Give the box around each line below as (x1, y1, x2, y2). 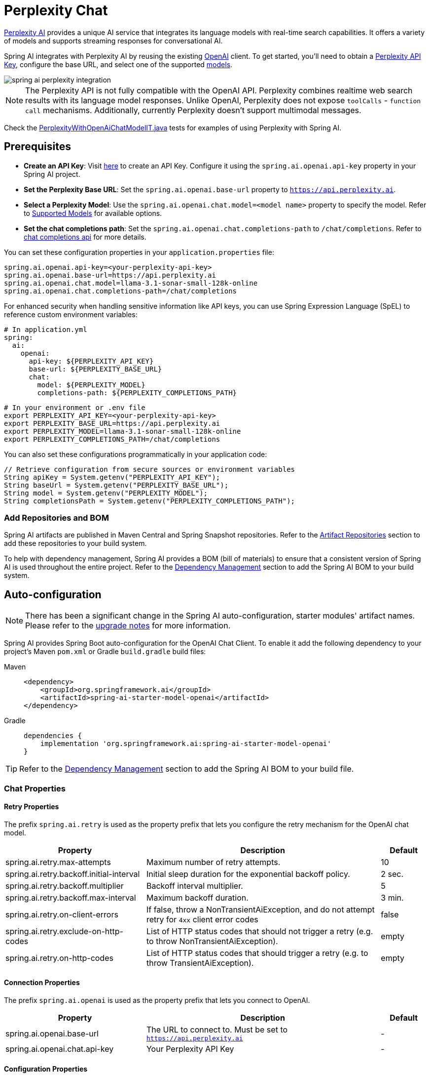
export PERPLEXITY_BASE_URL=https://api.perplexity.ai (4, 419, 220, 427)
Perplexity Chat (4, 2, 108, 19)
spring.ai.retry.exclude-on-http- (5, 926, 123, 936)
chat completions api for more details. (24, 232, 146, 241)
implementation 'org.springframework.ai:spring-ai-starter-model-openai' (40, 740, 331, 748)
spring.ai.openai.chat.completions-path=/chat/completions (4, 287, 237, 295)
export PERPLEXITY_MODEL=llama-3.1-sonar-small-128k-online (4, 427, 241, 435)
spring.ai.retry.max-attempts (5, 857, 111, 867)
